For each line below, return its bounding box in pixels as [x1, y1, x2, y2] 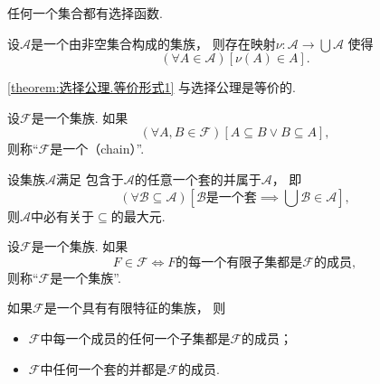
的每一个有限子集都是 [176, 256, 303, 269]
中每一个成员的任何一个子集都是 [40, 328, 231, 347]
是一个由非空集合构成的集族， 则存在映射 [31, 33, 276, 52]
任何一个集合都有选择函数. [7, 4, 163, 22]
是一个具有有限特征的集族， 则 [43, 298, 226, 317]
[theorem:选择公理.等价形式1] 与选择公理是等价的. [7, 78, 296, 97]
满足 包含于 [56, 169, 124, 188]
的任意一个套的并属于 [134, 169, 261, 188]
